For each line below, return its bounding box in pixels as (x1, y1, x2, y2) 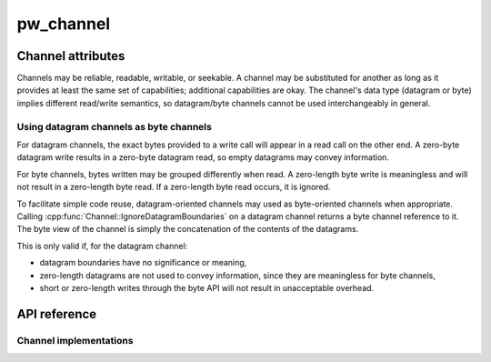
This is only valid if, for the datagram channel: (16, 240, 188, 251)
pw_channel (16, 14, 111, 34)
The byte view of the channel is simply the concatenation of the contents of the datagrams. (16, 224, 359, 235)
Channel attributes (16, 48, 125, 64)
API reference (16, 306, 97, 322)
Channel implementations (16, 334, 134, 347)
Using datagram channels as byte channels (16, 120, 213, 133)
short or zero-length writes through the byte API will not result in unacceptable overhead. (39, 282, 375, 293)
